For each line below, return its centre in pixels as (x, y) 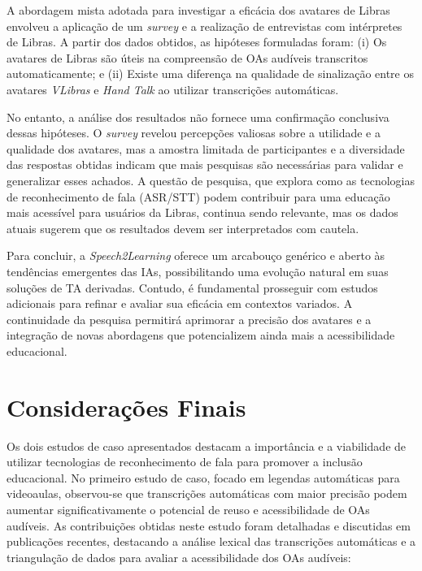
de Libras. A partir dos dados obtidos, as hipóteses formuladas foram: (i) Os (197, 42)
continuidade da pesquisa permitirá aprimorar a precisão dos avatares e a (189, 319)
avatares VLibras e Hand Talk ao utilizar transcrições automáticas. (173, 89)
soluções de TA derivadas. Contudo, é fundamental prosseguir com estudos (192, 287)
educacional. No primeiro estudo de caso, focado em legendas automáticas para (203, 477)
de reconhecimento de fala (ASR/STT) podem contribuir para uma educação (198, 196)
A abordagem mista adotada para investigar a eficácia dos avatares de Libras (198, 10)
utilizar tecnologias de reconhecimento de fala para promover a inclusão (185, 462)
